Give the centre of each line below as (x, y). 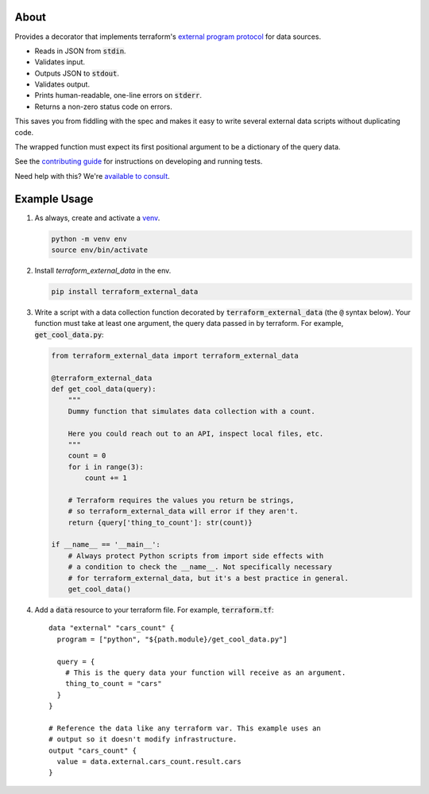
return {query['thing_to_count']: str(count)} (160, 522)
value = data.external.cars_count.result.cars (149, 762)
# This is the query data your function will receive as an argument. (205, 672)
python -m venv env (89, 239)
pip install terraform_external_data (125, 292)
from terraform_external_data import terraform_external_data (175, 355)
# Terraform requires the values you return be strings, (181, 500)
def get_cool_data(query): (104, 389)
